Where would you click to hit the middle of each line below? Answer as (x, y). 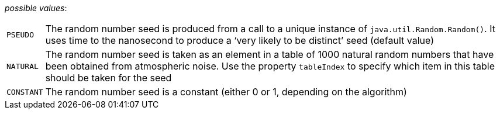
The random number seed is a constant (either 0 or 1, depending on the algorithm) (226, 92)
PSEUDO (20, 34)
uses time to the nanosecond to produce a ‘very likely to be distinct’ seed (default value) (239, 40)
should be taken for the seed (108, 78)
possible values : (36, 8)
